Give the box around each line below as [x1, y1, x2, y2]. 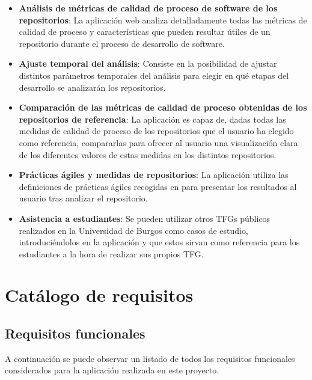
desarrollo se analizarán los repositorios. [19, 81, 166, 93]
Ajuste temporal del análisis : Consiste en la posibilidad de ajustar [19, 57, 277, 70]
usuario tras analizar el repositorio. [19, 192, 148, 204]
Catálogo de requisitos [5, 283, 194, 307]
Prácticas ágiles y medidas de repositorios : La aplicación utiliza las [19, 168, 289, 181]
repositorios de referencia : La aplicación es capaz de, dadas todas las [19, 112, 286, 125]
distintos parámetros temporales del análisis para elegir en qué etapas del [19, 69, 289, 81]
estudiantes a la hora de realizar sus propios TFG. [19, 247, 204, 260]
